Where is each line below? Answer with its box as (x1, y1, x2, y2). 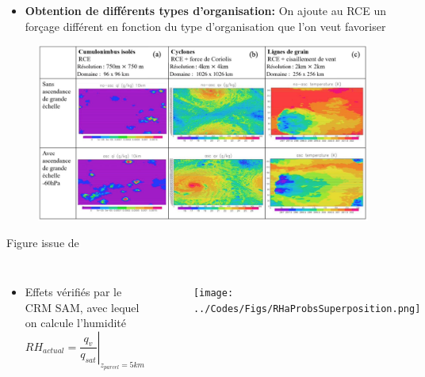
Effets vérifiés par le (25, 284, 122, 300)
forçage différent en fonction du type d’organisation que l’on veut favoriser (25, 17, 386, 34)
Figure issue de (6, 234, 79, 251)
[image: (193, 288, 234, 299)
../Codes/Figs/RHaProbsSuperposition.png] (193, 303, 421, 314)
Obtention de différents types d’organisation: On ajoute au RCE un (25, 2, 386, 18)
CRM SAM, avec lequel (25, 299, 140, 315)
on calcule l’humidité (25, 314, 126, 331)
